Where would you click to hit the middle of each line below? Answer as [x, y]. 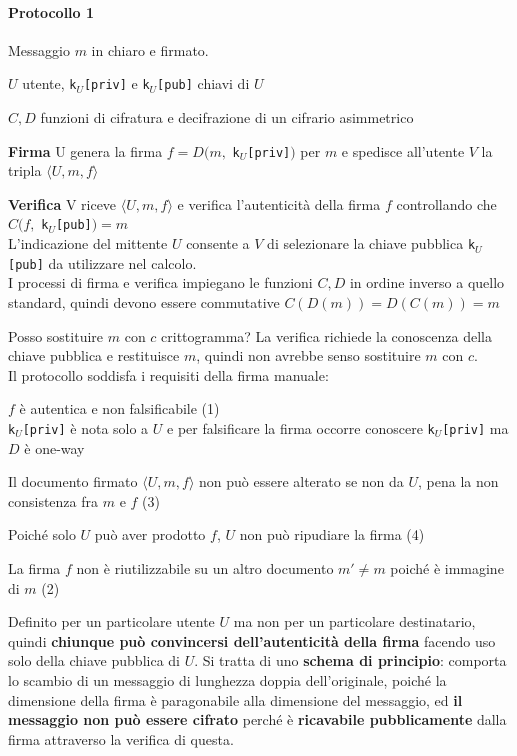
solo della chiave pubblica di [94, 660]
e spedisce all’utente [403, 150]
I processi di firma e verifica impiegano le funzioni [160, 282]
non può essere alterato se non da [301, 481]
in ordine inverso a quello [427, 282]
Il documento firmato [73, 481]
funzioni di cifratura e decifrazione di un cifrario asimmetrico [227, 117]
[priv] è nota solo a [85, 428]
